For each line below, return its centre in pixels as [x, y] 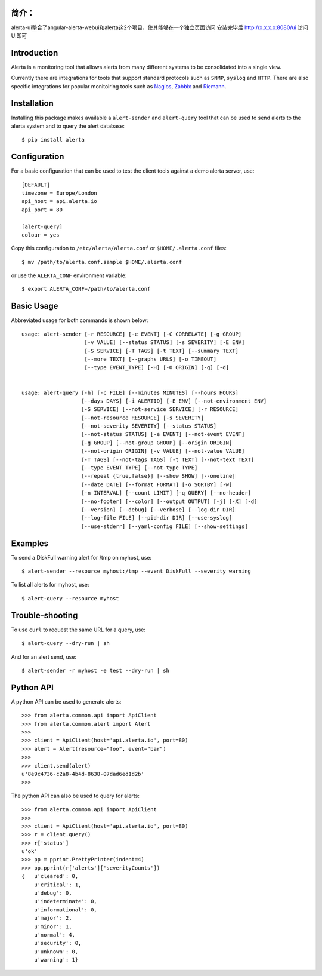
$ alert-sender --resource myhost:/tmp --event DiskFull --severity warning [137, 571]
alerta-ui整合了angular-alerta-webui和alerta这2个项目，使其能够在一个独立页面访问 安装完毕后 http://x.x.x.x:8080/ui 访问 [160, 27]
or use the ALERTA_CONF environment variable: [69, 275]
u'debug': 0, [53, 893]
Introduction [35, 53]
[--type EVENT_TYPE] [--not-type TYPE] [140, 468]
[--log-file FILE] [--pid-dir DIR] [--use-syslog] [157, 518]
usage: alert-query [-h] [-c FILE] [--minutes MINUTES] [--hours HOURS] [130, 392]
